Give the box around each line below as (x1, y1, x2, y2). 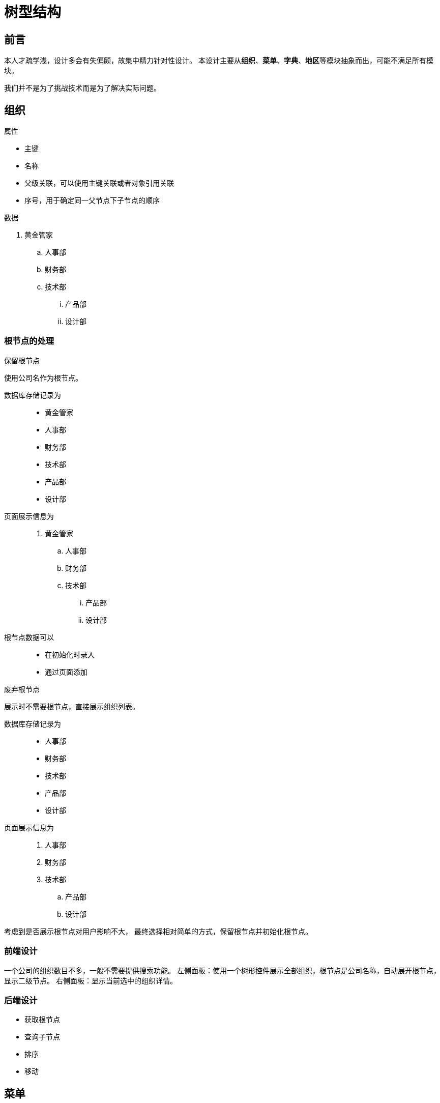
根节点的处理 (4, 336, 54, 346)
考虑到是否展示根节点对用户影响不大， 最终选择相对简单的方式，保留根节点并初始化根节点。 (4, 926, 312, 936)
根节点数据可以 (4, 632, 54, 642)
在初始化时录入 (45, 650, 95, 659)
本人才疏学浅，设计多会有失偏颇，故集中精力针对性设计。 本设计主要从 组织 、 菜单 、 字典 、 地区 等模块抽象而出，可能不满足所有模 (4, 56, 433, 65)
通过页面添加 (45, 667, 87, 676)
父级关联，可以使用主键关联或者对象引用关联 (24, 179, 174, 188)
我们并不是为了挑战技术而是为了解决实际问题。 (4, 83, 161, 93)
